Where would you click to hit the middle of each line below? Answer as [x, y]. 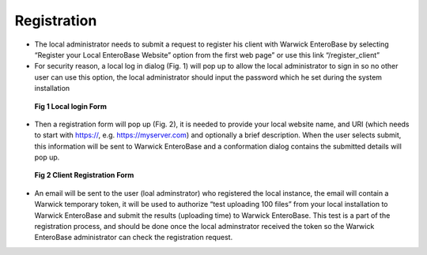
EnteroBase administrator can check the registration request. [134, 238]
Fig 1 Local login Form [70, 106]
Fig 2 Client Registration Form [84, 175]
